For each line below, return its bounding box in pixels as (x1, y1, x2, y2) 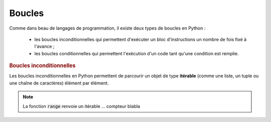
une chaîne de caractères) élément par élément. (9, 80, 109, 86)
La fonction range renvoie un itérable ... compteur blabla (23, 103, 141, 109)
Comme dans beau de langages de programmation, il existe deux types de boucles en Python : (9, 25, 206, 31)
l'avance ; (34, 43, 55, 50)
